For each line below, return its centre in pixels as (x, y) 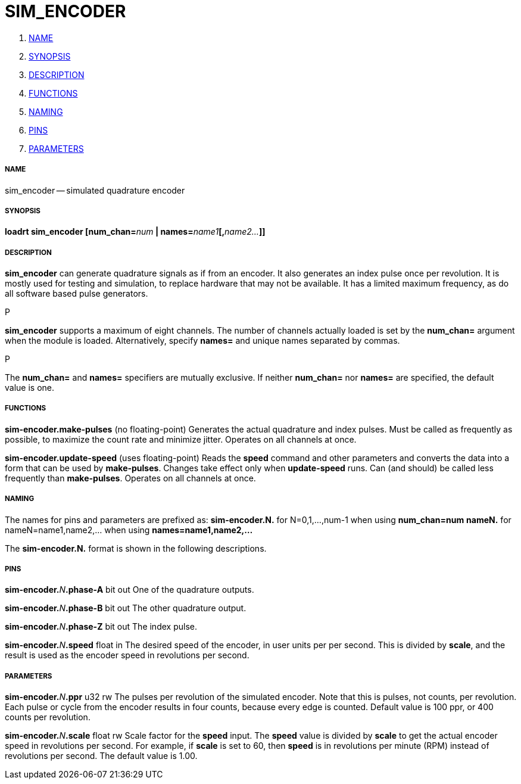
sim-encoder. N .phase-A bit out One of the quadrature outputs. (130, 590)
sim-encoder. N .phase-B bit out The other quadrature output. (126, 608)
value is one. (30, 388)
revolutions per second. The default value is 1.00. (101, 756)
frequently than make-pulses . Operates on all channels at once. (130, 478)
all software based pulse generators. (77, 294)
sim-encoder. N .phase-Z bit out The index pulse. (101, 627)
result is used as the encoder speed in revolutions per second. (127, 655)
